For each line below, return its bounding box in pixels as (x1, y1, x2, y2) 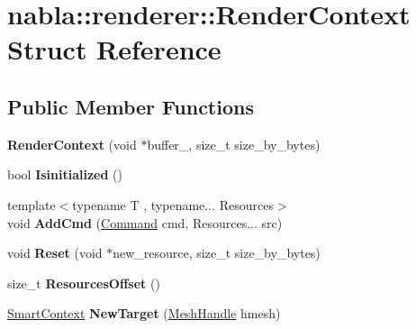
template (7, 195, 56, 214)
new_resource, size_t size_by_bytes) (113, 243, 321, 262)
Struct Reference (7, 31, 222, 68)
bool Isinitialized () (7, 165, 122, 184)
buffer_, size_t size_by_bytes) (147, 134, 321, 153)
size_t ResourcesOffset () (7, 273, 160, 292)
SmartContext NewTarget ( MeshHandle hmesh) (7, 304, 281, 323)
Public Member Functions (7, 92, 254, 120)
